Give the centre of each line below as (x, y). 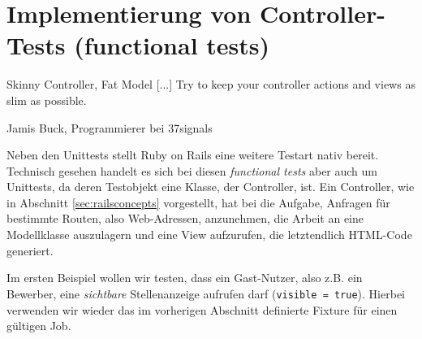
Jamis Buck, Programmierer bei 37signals (110, 127)
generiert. (30, 250)
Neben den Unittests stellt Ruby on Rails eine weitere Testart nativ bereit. (193, 155)
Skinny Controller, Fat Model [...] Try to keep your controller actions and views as (211, 84)
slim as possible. (47, 100)
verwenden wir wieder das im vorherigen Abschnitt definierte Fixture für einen (202, 309)
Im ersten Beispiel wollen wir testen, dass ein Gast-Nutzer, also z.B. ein (185, 278)
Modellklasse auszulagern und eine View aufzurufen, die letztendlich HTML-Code (209, 235)
